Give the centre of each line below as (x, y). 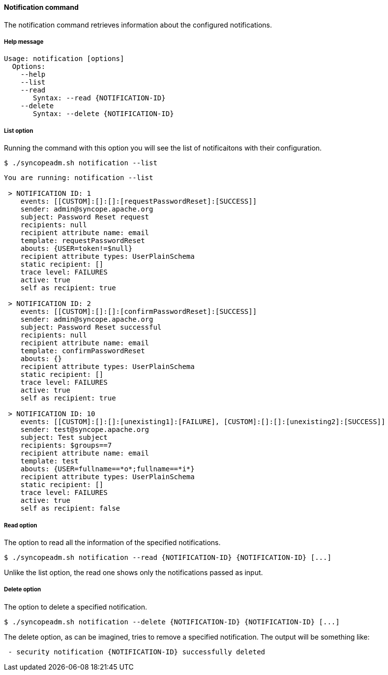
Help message (24, 42)
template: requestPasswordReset (83, 241)
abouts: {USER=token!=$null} (76, 249)
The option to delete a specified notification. (75, 607)
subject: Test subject (64, 438)
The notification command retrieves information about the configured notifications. (138, 25)
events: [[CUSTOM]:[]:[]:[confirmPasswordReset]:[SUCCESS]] (139, 312)
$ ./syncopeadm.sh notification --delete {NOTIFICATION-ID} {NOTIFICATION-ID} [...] (172, 622)
